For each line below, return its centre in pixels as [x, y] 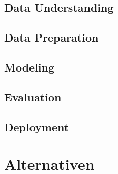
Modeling [29, 67]
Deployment [37, 127]
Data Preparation [51, 37]
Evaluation [33, 97]
